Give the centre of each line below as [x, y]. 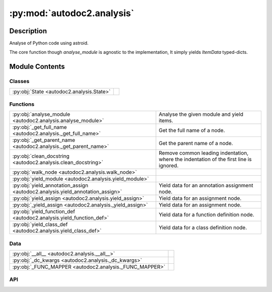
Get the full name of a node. [192, 130]
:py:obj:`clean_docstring [41, 156]
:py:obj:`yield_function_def [44, 211]
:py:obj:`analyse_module [41, 114]
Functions [22, 104]
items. [166, 121]
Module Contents [37, 67]
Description [28, 31]
